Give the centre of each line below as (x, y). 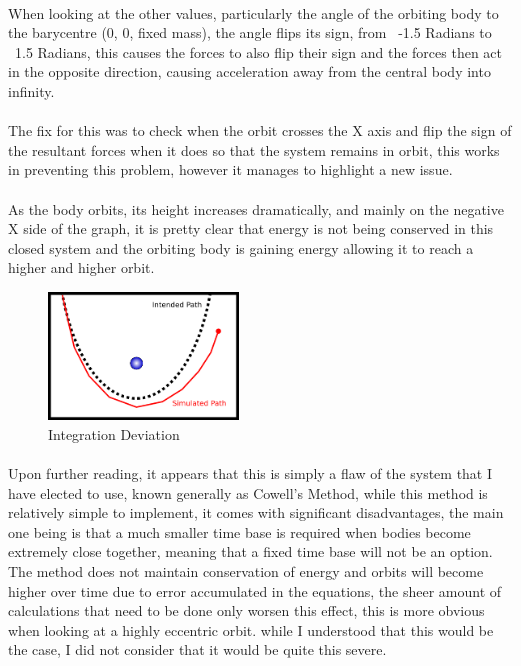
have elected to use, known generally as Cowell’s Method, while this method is (248, 492)
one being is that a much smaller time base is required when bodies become (239, 531)
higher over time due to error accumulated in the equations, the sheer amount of (255, 590)
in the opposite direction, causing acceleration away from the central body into (249, 71)
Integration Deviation (114, 433)
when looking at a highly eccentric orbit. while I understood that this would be (251, 629)
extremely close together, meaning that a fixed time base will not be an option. (250, 551)
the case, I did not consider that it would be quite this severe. (197, 649)
